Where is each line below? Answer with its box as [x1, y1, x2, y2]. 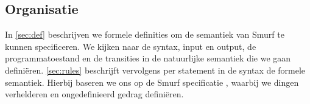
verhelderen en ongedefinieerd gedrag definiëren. [5, 88, 184, 100]
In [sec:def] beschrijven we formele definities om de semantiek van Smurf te [5, 28, 284, 41]
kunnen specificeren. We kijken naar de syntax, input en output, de [5, 40, 256, 52]
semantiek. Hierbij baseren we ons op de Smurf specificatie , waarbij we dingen [5, 75, 299, 88]
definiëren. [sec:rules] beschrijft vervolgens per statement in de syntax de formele [5, 63, 306, 76]
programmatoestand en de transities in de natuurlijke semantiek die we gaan [5, 52, 291, 64]
